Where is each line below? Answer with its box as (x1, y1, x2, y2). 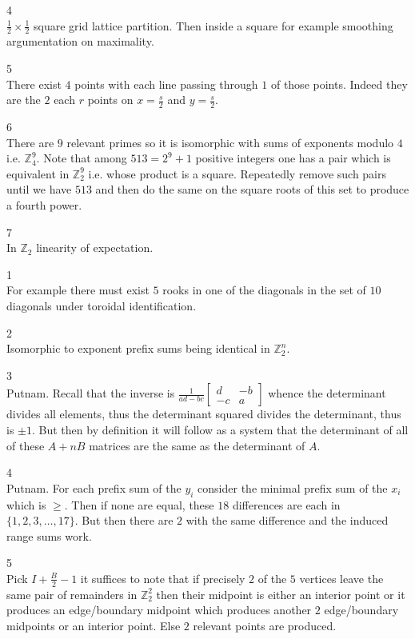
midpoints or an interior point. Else (6, 617, 181, 633)
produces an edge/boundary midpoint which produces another (6, 601, 312, 618)
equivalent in (6, 165, 70, 182)
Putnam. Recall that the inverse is (6, 385, 175, 401)
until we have (6, 181, 72, 198)
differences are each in (232, 496, 341, 513)
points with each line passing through (74, 75, 258, 92)
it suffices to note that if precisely (80, 569, 245, 586)
